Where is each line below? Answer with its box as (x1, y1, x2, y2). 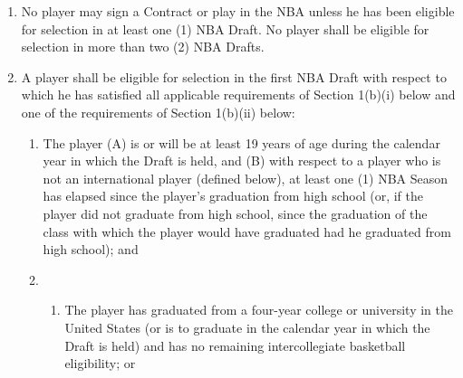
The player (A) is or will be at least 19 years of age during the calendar (43, 133, 440, 152)
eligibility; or (64, 354, 136, 373)
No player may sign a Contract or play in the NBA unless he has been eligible (21, 2, 455, 20)
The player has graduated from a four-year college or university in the (64, 300, 453, 319)
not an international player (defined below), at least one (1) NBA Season (43, 168, 449, 187)
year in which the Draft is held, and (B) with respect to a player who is (43, 151, 441, 170)
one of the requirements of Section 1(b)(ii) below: (21, 102, 295, 121)
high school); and (43, 240, 139, 259)
